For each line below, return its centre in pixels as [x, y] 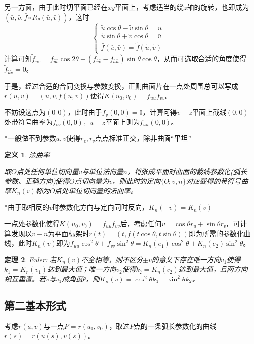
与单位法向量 [102, 171]
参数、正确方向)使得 [37, 181]
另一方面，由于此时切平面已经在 [56, 7]
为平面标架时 [69, 233]
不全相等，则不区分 [112, 259]
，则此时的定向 [136, 181]
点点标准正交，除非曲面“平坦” [143, 138]
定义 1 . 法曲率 [27, 155]
